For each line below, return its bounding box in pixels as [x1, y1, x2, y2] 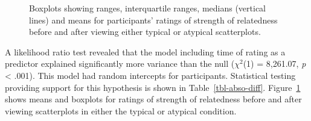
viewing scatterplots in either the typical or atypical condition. [5, 104, 237, 117]
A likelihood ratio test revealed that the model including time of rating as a [5, 45, 286, 58]
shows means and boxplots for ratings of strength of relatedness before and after [5, 93, 302, 105]
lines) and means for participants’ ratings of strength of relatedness [29, 13, 278, 26]
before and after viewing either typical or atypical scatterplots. [29, 25, 261, 38]
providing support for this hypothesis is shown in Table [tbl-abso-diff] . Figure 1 [5, 81, 301, 93]
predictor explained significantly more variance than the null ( [5, 57, 235, 70]
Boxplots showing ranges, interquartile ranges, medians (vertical [29, 2, 266, 14]
